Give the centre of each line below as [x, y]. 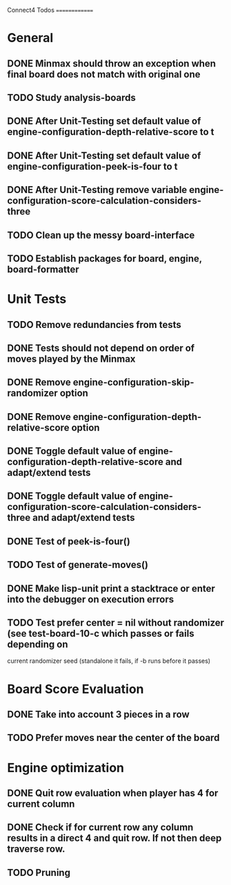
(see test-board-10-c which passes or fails [101, 633]
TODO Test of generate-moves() [78, 565]
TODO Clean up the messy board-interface [101, 235]
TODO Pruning [39, 872]
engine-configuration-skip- [133, 382]
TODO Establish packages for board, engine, [104, 258]
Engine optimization [66, 768]
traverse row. [36, 849]
